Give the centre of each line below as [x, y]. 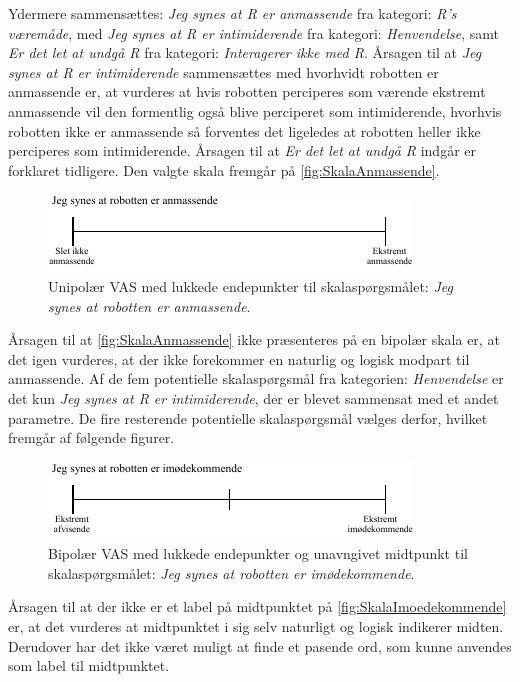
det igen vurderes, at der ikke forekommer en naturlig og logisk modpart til [239, 358]
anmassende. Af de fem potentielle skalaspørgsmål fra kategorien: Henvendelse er [256, 378]
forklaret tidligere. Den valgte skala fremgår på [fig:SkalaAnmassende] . [224, 169]
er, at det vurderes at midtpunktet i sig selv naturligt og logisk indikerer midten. [256, 626]
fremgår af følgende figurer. [91, 437]
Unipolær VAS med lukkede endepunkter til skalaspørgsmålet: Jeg [250, 285]
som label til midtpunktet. [89, 665]
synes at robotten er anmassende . [149, 305]
